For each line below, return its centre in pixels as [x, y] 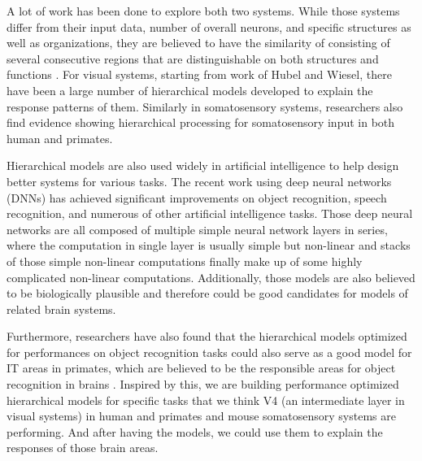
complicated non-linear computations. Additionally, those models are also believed [211, 277]
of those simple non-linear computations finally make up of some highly [185, 261]
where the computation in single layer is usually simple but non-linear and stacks [209, 245]
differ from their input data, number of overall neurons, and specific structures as [209, 26]
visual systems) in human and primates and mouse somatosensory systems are [201, 416]
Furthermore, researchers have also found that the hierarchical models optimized [207, 336]
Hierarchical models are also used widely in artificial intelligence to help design [203, 165]
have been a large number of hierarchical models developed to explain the [190, 90]
